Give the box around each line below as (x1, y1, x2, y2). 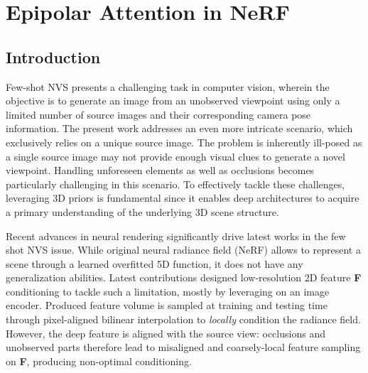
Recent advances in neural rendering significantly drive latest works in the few (6, 228, 346, 243)
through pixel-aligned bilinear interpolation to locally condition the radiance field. (6, 312, 361, 327)
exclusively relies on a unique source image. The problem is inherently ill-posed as (6, 134, 362, 149)
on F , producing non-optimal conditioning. (6, 353, 192, 368)
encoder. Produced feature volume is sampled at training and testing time (6, 298, 328, 313)
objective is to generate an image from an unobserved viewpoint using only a (6, 93, 340, 108)
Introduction (6, 45, 101, 67)
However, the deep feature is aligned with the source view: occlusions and (6, 325, 325, 340)
